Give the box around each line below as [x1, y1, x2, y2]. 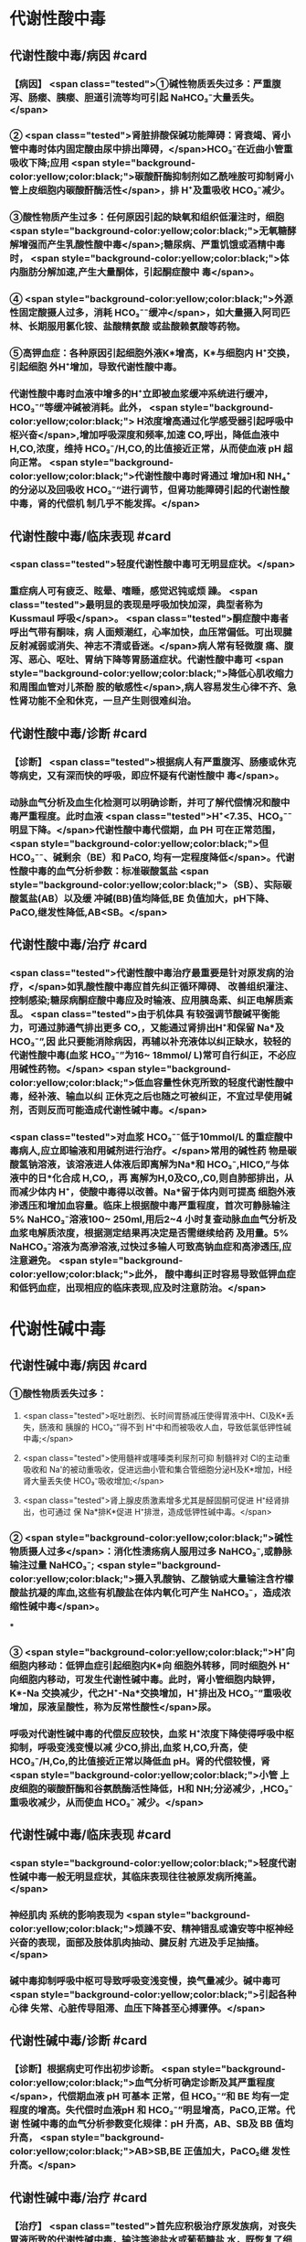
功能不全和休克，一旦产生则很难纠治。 [27, 694, 197, 707]
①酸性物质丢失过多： [9, 1388, 107, 1400]
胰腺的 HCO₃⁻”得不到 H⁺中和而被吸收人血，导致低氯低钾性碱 [65, 1421, 292, 1432]
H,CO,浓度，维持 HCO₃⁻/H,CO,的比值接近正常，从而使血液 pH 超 [9, 443, 293, 456]
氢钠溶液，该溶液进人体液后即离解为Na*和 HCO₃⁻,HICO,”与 [18, 1158, 280, 1171]
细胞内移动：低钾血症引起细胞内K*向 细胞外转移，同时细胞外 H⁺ [9, 1659, 290, 1672]
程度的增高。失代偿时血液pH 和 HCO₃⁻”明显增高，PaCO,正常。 [9, 2104, 286, 2117]
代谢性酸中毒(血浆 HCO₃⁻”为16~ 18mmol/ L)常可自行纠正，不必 [9, 1048, 288, 1061]
